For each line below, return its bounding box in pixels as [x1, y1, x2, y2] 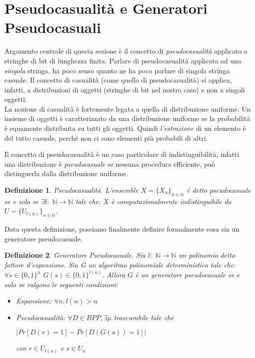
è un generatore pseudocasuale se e [135, 269, 240, 280]
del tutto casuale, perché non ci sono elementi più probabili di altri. [4, 132, 208, 143]
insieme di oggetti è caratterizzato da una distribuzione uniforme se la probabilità [4, 113, 251, 123]
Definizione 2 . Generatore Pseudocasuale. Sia [4, 250, 146, 260]
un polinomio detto [178, 250, 235, 260]
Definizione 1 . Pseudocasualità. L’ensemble [4, 185, 139, 195]
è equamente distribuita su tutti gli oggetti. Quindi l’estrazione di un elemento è [4, 123, 246, 133]
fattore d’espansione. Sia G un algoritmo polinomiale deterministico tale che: [4, 260, 236, 269]
